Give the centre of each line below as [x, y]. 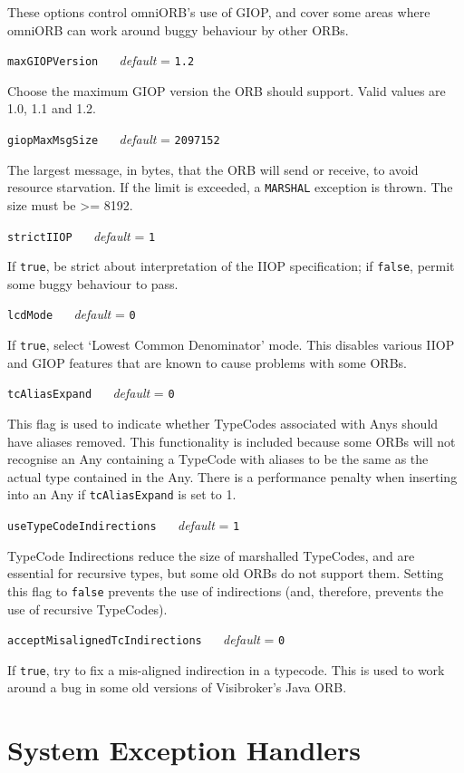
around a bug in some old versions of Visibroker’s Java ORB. [177, 687]
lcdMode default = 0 [72, 314]
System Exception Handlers [184, 750]
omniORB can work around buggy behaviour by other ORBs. [178, 29]
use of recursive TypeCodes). [87, 609]
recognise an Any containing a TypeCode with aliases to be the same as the [218, 459]
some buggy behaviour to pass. [93, 283]
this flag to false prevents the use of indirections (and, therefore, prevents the [226, 590]
